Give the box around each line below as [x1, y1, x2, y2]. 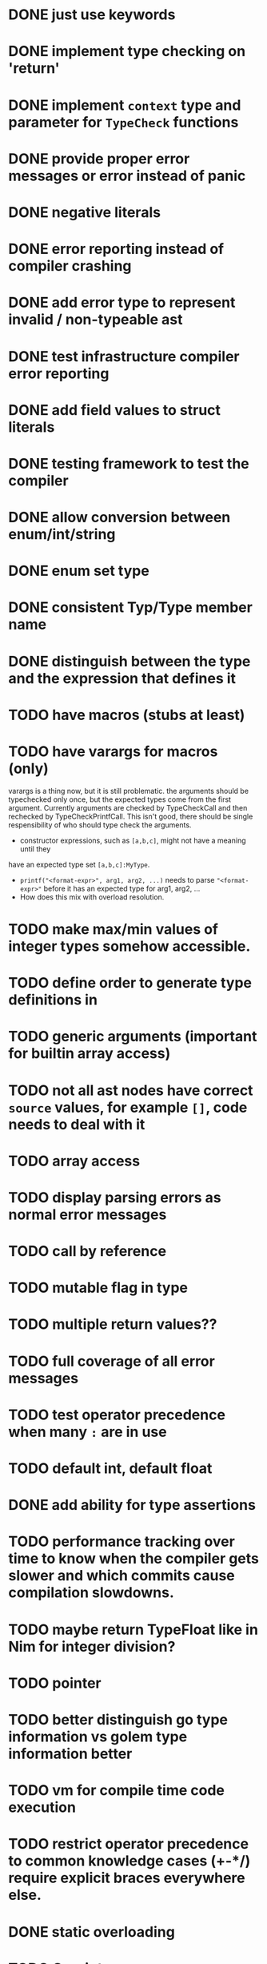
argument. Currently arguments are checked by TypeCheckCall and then [8, 803, 248, 812]
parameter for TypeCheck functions [8, 113, 239, 131]
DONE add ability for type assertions [8, 1496, 256, 1515]
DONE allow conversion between [8, 509, 231, 526]
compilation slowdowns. [8, 1584, 174, 1602]
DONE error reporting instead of [8, 240, 225, 258]
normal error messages [8, 1205, 167, 1223]
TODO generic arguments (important [8, 1028, 257, 1046]
